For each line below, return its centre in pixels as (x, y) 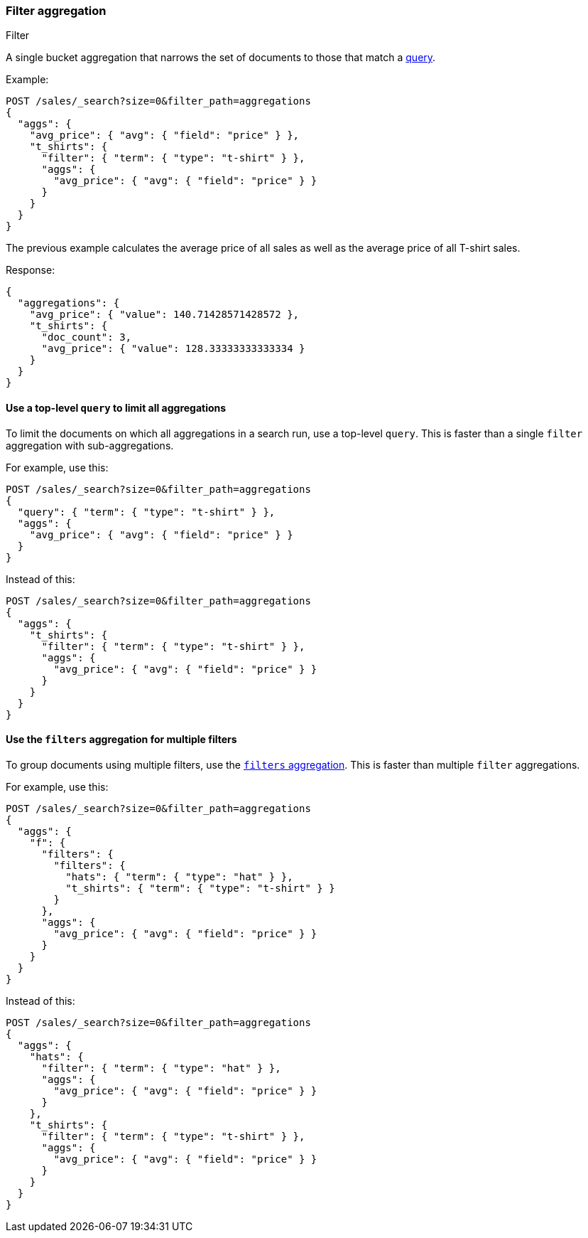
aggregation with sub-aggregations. (90, 445)
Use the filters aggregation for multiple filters (121, 740)
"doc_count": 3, (87, 337)
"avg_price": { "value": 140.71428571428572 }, (164, 315)
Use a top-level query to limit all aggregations (116, 407)
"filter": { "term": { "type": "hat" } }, (161, 1068)
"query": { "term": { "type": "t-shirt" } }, (146, 512)
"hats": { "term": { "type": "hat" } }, (179, 876)
